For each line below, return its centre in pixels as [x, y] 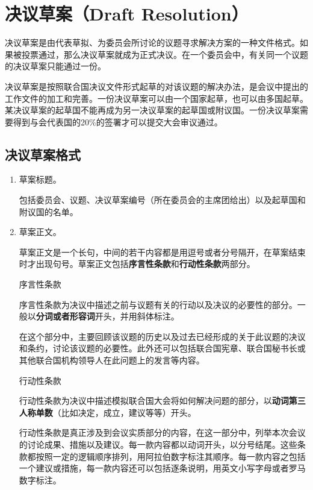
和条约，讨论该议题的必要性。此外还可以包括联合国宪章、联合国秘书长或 [162, 348]
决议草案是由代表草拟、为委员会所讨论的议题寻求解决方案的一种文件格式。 [152, 42]
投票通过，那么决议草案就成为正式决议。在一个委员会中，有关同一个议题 [165, 54]
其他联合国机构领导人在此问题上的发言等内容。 [112, 360]
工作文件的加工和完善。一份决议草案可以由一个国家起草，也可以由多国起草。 [156, 98]
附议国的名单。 [48, 211]
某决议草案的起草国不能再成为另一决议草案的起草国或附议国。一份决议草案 [152, 110]
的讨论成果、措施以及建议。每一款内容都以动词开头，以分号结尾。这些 [158, 444]
